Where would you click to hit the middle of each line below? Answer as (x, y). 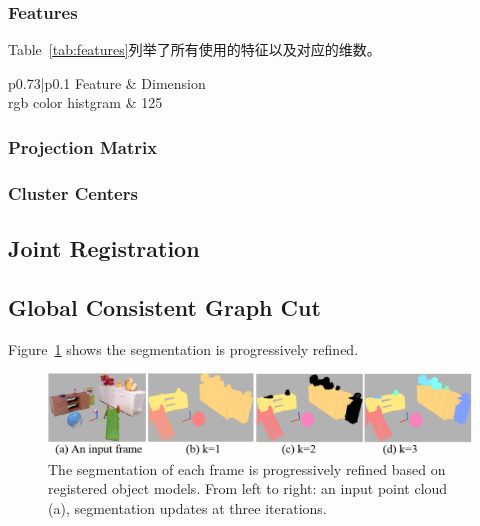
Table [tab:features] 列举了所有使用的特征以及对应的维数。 (194, 49)
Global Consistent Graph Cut (164, 306)
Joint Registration (104, 248)
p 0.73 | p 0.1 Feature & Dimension (107, 82)
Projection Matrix (83, 146)
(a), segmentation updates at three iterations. (187, 508)
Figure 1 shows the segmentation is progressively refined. (183, 348)
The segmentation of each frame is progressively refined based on (247, 468)
